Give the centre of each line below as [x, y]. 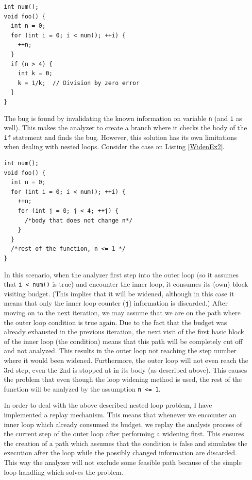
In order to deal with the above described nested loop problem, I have [108, 405]
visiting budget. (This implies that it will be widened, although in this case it [119, 293]
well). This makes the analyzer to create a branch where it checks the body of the [126, 128]
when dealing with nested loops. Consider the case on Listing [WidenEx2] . [114, 146]
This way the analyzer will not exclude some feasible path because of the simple [123, 462]
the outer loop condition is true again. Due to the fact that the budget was [116, 322]
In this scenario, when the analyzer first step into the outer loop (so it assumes [121, 274]
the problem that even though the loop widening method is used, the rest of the [123, 379]
